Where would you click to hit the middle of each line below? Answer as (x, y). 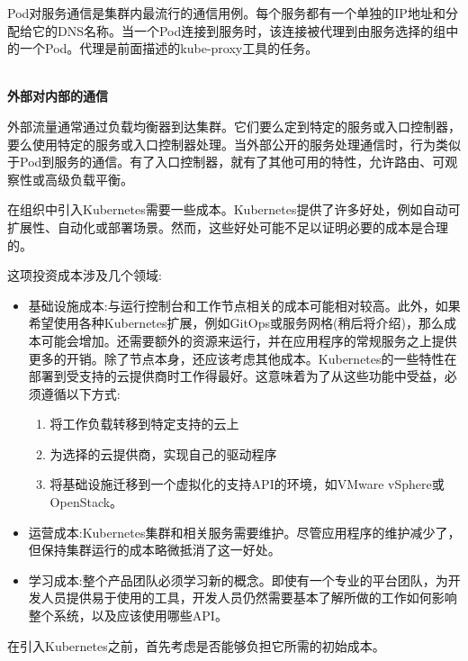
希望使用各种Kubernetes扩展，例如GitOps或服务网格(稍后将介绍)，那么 (236, 323)
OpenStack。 (86, 502)
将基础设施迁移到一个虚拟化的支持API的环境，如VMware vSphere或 (247, 484)
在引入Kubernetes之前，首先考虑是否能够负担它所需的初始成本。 (196, 645)
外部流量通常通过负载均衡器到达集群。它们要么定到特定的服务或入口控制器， (234, 126)
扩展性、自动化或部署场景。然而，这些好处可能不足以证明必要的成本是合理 (228, 226)
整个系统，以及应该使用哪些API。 (128, 616)
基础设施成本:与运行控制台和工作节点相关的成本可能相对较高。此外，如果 (244, 305)
